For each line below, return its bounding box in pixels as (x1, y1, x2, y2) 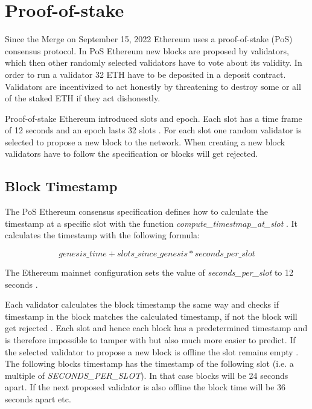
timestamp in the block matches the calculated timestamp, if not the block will (5, 309, 298, 322)
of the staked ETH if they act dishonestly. (5, 92, 161, 104)
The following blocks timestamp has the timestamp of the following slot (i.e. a (5, 357, 294, 370)
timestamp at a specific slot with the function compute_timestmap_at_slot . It (5, 217, 298, 229)
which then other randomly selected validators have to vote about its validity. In (5, 56, 302, 69)
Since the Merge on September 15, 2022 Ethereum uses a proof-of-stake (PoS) (5, 33, 293, 45)
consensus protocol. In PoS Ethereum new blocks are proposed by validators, (5, 44, 289, 57)
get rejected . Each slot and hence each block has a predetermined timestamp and (5, 322, 308, 334)
